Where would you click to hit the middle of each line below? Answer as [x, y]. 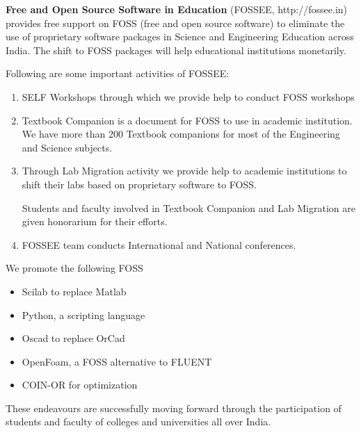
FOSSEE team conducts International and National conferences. [159, 244]
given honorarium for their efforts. [95, 221]
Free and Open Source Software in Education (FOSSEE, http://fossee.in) [177, 9]
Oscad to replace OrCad [73, 338]
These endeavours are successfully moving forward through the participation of [174, 408]
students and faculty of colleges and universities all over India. [138, 422]
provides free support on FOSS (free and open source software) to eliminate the [175, 23]
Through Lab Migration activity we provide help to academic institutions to [184, 171]
